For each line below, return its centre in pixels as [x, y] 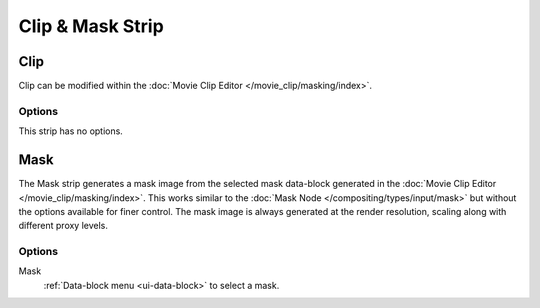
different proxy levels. [63, 226]
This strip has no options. [71, 131]
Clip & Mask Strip [91, 26]
